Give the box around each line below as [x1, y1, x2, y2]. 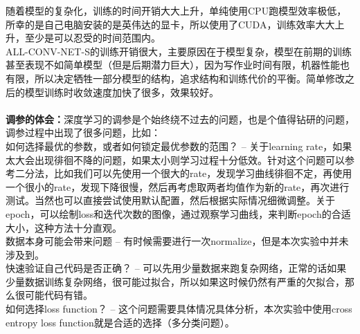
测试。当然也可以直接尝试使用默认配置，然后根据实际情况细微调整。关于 [6, 193, 335, 207]
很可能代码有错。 [15, 288, 93, 302]
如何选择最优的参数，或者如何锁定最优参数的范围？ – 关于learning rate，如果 [6, 138, 352, 153]
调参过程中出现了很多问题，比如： [6, 125, 161, 140]
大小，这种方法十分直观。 [6, 220, 122, 234]
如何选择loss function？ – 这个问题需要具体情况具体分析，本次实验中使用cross [6, 301, 352, 316]
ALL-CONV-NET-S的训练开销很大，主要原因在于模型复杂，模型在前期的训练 [6, 44, 352, 58]
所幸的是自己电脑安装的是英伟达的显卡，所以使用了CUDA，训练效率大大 [6, 17, 335, 31]
